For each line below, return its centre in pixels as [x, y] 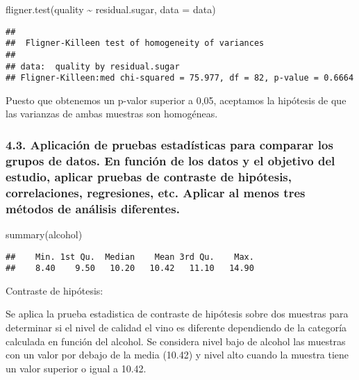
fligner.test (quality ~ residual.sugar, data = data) [111, 9]
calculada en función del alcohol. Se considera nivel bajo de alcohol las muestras [176, 341]
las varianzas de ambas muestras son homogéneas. [112, 114]
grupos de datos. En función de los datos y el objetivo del [170, 160]
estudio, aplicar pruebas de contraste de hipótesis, [149, 176]
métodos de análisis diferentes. [93, 208]
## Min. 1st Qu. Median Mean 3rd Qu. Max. [130, 257]
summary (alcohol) [44, 234]
